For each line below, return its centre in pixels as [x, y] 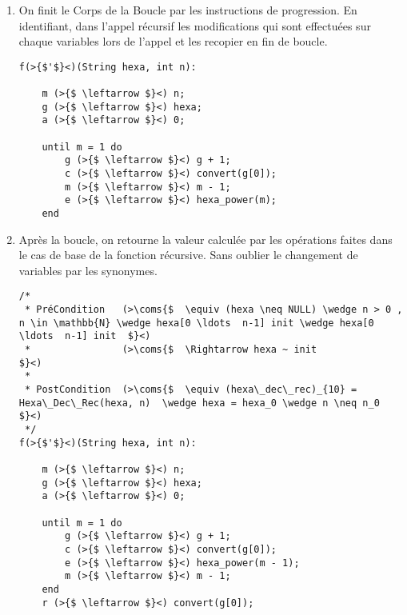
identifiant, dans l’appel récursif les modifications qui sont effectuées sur [195, 25]
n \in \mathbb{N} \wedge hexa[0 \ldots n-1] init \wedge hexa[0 [196, 323]
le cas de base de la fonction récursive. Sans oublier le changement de [188, 255]
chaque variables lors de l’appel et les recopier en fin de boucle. [173, 41]
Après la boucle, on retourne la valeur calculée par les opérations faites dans [205, 239]
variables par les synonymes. [88, 270]
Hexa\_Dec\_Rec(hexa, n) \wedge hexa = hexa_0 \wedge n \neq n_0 [199, 403]
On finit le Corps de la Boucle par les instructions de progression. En [188, 10]
